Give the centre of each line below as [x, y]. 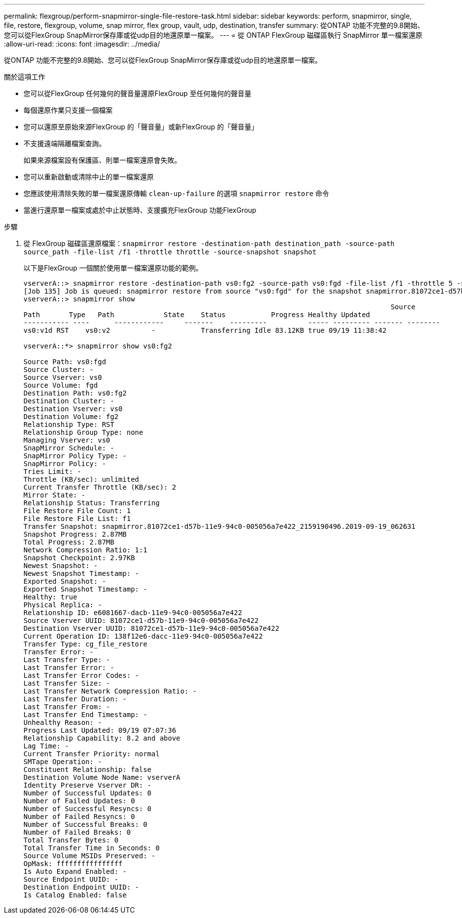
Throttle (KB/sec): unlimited [81, 479]
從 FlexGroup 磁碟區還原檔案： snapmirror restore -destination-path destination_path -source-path [209, 243]
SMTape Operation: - [63, 762]
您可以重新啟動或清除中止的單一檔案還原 [89, 177]
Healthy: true [50, 597]
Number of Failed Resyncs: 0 [79, 817]
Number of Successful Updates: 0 [88, 793]
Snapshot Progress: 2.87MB [75, 534]
